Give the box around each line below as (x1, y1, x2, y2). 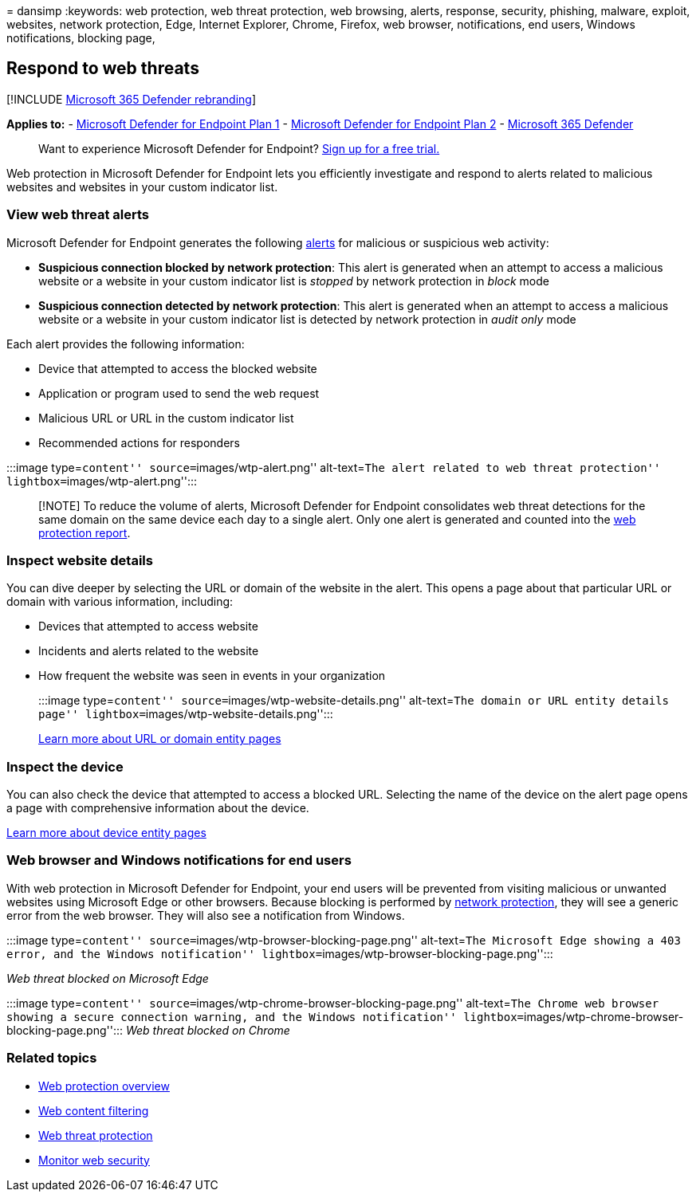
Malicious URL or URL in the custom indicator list (38, 410, 294, 425)
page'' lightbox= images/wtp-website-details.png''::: (38, 707, 333, 721)
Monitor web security (38, 1153, 150, 1167)
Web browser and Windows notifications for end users (6, 852, 352, 869)
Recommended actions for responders (38, 435, 240, 450)
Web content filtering (38, 1103, 149, 1117)
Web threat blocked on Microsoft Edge (6, 971, 209, 985)
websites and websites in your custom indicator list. (6, 179, 278, 194)
